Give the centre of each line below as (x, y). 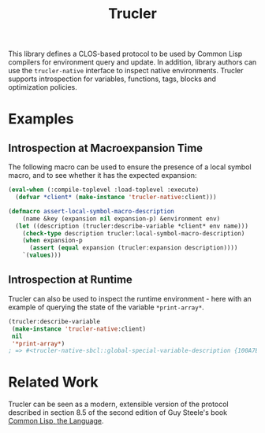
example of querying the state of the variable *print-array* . (106, 307)
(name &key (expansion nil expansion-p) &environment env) (121, 218)
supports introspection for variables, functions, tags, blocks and (112, 79)
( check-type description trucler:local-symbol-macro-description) (134, 233)
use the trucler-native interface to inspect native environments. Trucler (126, 71)
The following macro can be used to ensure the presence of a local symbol (130, 167)
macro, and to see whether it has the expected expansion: (103, 176)
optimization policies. (43, 87)
